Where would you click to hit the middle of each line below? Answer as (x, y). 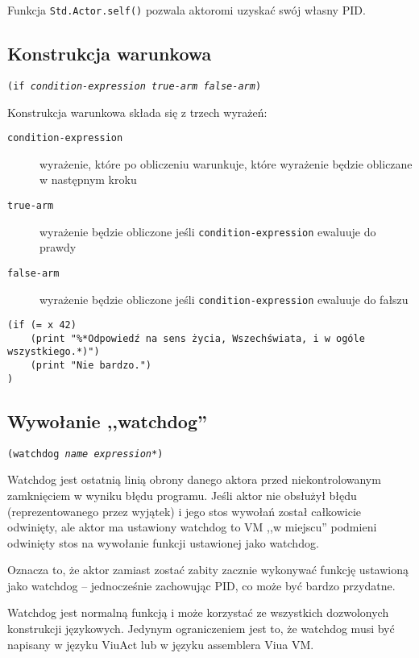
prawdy (58, 247)
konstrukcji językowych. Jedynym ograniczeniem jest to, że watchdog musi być (201, 629)
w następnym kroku (88, 179)
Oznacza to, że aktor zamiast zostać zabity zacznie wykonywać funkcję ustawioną (208, 570)
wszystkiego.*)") (54, 352)
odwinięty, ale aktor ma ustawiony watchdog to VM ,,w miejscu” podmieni (192, 527)
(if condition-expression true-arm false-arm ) (135, 86)
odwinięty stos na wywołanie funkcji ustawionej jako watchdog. (163, 542)
